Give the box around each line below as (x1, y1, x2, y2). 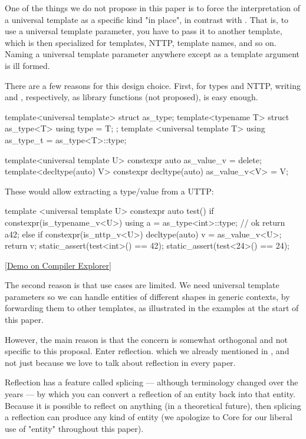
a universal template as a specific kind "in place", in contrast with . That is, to (5, 13, 289, 25)
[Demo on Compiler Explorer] (5, 259, 111, 271)
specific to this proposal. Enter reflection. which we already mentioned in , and (5, 345, 289, 357)
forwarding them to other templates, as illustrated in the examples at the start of (5, 302, 299, 314)
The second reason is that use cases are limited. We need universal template (5, 279, 279, 291)
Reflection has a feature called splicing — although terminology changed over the (5, 376, 298, 388)
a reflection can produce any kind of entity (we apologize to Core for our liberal (5, 411, 292, 423)
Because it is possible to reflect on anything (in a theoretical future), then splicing (5, 399, 301, 411)
